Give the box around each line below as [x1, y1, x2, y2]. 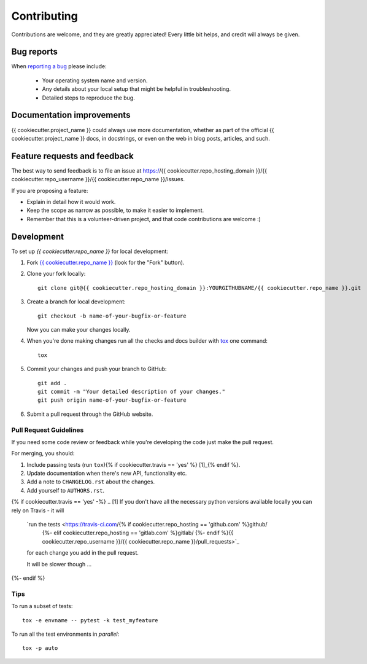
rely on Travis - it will [11, 507, 64, 514]
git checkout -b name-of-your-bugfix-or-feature [37, 312, 187, 319]
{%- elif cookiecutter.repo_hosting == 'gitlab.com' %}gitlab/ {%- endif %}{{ [42, 529, 233, 537]
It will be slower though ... [26, 560, 92, 568]
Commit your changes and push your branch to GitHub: [26, 365, 167, 373]
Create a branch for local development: [26, 298, 126, 305]
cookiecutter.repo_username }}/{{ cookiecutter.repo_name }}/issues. [11, 176, 185, 183]
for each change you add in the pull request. [26, 549, 139, 557]
